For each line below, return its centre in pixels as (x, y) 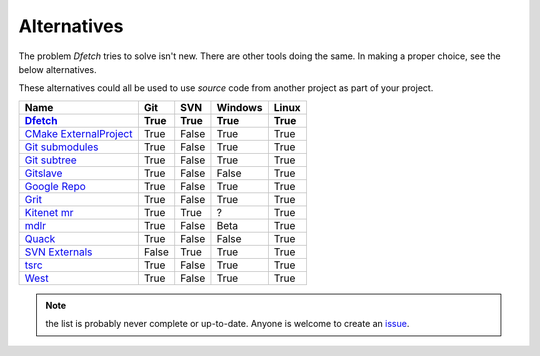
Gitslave (43, 173)
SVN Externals (58, 252)
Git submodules (61, 147)
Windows (239, 107)
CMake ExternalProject (78, 133)
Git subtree (50, 160)
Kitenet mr (49, 212)
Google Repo (55, 186)
